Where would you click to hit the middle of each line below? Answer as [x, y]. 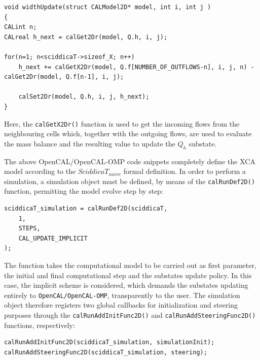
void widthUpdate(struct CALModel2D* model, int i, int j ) [108, 7]
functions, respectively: [40, 325]
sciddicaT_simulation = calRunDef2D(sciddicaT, [86, 209]
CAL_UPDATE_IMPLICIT [53, 238]
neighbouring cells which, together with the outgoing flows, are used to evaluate [128, 133]
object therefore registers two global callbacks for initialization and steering [121, 305]
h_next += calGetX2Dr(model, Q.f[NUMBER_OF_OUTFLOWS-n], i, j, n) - [136, 67]
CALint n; [21, 27]
